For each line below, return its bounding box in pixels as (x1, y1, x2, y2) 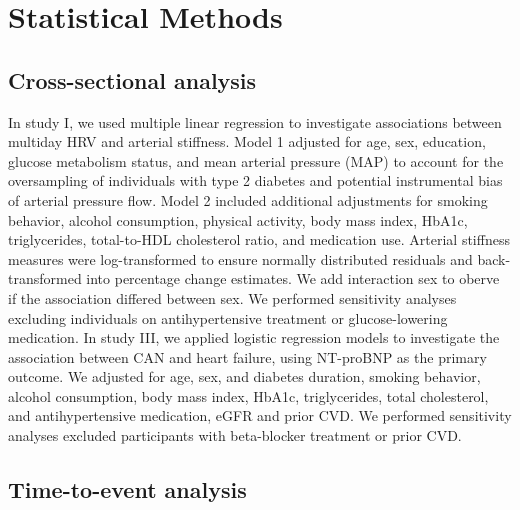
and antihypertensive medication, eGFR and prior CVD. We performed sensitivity (8, 405, 512, 426)
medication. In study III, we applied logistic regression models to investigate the (8, 327, 500, 348)
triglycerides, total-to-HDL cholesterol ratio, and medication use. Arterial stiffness (8, 229, 510, 250)
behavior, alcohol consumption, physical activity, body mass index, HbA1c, (8, 209, 468, 230)
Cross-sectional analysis (8, 64, 257, 95)
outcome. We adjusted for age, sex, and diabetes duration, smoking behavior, (8, 366, 481, 387)
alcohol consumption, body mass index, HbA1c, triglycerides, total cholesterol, (8, 385, 489, 406)
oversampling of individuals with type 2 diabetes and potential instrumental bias (8, 170, 503, 191)
